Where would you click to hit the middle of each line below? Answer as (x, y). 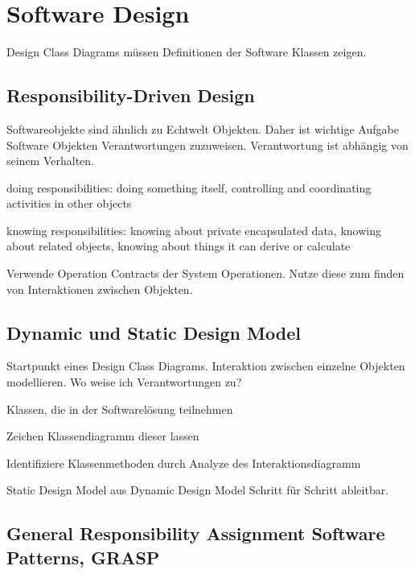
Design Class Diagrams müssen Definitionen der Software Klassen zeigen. (187, 52)
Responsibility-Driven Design (131, 95)
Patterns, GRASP (83, 557)
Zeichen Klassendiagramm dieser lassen (103, 436)
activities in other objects (69, 203)
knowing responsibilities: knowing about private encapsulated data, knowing (194, 230)
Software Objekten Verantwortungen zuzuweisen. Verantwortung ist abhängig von (207, 145)
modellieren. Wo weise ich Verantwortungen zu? (124, 382)
